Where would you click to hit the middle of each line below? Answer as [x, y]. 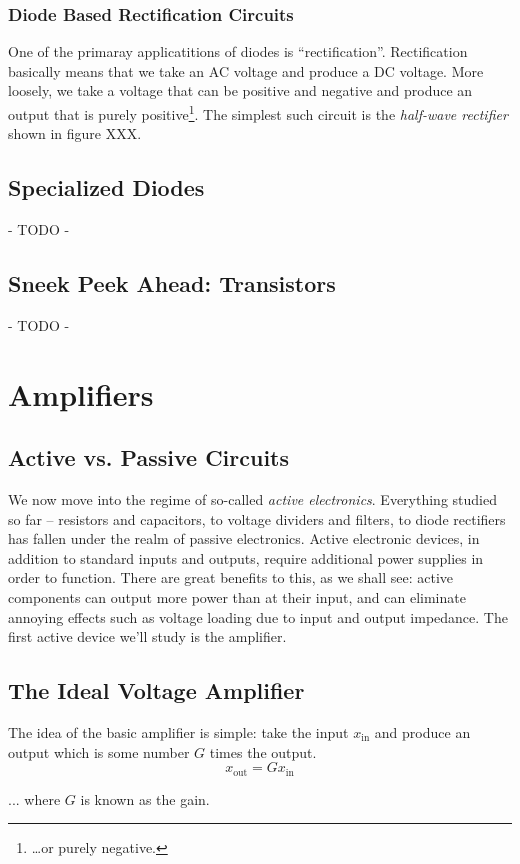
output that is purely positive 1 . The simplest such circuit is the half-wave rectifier [258, 112]
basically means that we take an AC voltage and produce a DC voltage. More [246, 70]
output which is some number [99, 751]
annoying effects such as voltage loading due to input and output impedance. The [258, 616]
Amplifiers [81, 393]
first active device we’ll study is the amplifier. [147, 636]
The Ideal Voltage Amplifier [156, 690]
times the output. [263, 751]
